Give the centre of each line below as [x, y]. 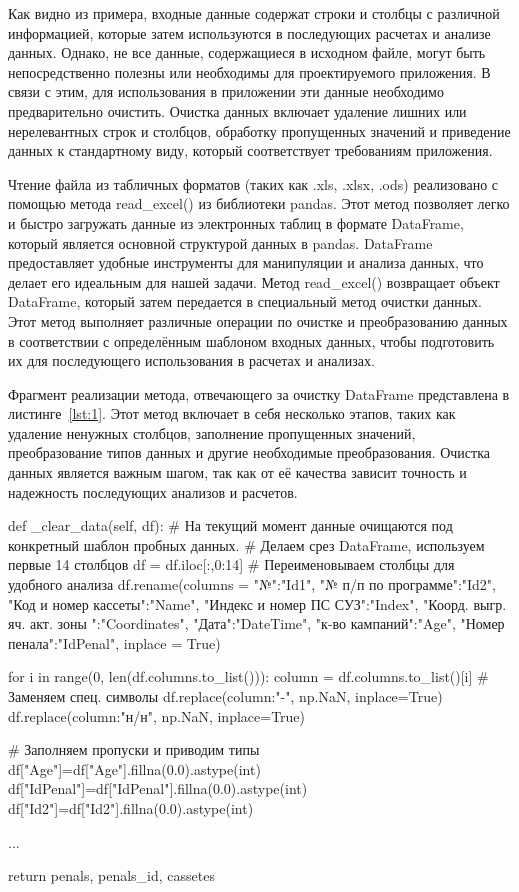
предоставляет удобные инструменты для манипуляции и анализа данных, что [246, 262]
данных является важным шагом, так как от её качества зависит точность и [237, 472]
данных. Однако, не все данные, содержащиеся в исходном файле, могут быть [247, 52]
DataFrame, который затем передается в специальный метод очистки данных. [245, 301]
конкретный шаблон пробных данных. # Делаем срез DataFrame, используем [246, 544]
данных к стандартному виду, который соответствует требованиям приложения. [250, 150]
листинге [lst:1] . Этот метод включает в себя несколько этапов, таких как [232, 413]
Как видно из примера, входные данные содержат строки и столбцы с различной [254, 13]
